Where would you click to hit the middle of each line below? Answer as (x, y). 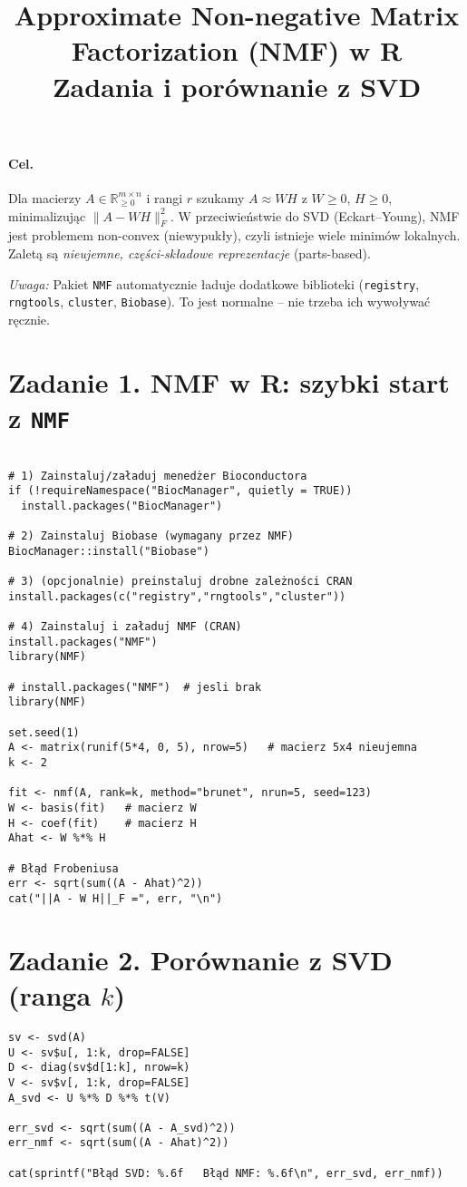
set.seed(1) (44, 732)
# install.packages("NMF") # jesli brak (135, 687)
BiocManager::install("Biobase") (109, 551)
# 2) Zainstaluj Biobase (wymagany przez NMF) (151, 536)
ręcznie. (29, 319)
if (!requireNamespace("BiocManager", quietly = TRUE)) (180, 491)
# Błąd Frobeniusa (63, 868)
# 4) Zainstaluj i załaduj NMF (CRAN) (125, 627)
